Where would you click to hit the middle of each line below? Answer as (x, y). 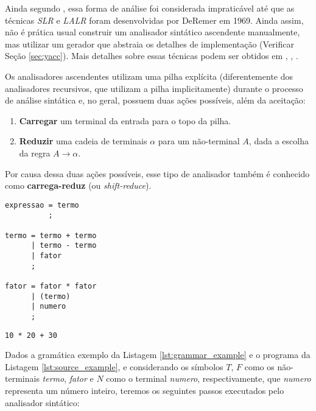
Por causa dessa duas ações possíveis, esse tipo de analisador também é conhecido (157, 173)
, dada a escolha (279, 141)
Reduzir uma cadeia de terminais (83, 141)
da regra (35, 153)
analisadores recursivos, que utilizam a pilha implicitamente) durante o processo (154, 88)
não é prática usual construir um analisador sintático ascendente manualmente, (153, 32)
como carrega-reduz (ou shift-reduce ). (78, 185)
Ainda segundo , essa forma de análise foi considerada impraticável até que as (150, 8)
